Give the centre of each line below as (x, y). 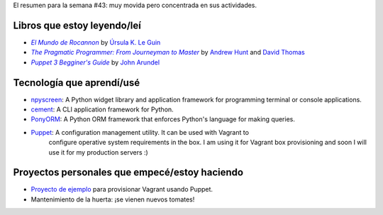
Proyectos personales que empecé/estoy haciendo (128, 173)
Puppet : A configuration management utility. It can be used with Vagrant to (140, 132)
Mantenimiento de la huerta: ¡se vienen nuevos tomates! (113, 199)
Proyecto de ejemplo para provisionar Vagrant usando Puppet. (122, 189)
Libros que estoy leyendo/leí (77, 25)
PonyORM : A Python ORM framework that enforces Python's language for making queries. (163, 119)
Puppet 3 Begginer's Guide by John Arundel (95, 62)
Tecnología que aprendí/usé (77, 83)
